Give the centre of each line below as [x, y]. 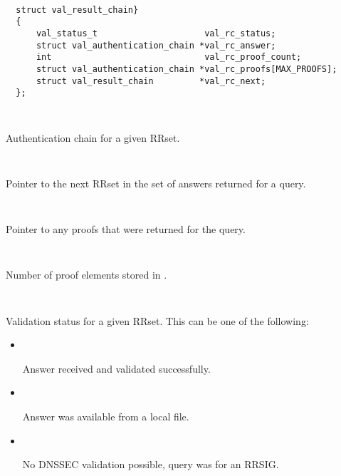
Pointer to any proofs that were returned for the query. [126, 229]
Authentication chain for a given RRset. [93, 137]
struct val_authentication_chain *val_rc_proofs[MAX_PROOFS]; [187, 69]
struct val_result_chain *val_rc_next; [151, 81]
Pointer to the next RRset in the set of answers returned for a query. [156, 183]
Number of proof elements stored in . [86, 275]
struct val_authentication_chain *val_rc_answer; [156, 45]
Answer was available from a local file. [106, 416]
